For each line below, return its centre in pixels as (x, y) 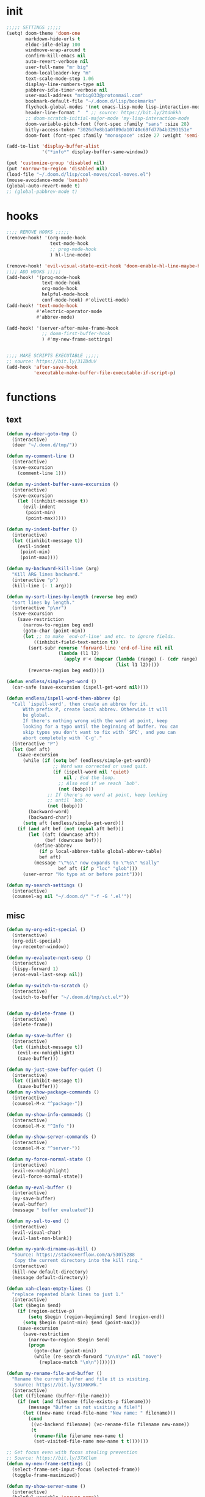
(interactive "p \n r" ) (39, 608)
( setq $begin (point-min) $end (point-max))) (81, 1322)
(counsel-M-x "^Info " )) (43, 1126)
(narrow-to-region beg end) (58, 625)
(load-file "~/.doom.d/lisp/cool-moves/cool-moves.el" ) (79, 174)
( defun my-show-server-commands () (52, 1137)
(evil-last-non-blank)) (42, 1238)
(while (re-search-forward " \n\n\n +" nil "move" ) (98, 1357)
